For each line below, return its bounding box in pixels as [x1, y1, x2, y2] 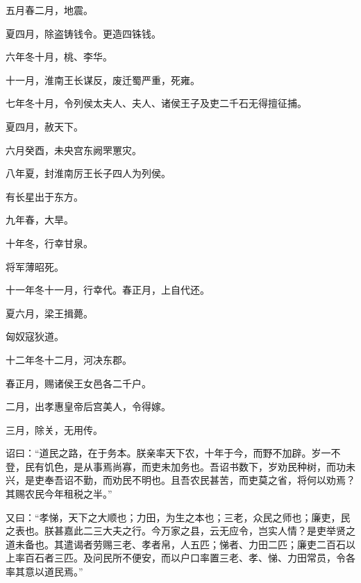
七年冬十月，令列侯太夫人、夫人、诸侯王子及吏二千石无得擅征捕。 [6, 96, 307, 110]
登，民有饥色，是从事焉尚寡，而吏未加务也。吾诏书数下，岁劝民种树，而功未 [6, 459, 355, 473]
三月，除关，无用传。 [6, 422, 103, 437]
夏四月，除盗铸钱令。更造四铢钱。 [6, 26, 161, 40]
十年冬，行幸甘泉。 [6, 235, 93, 250]
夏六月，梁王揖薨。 [6, 305, 93, 320]
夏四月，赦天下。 [6, 119, 83, 133]
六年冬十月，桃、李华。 [6, 49, 112, 64]
